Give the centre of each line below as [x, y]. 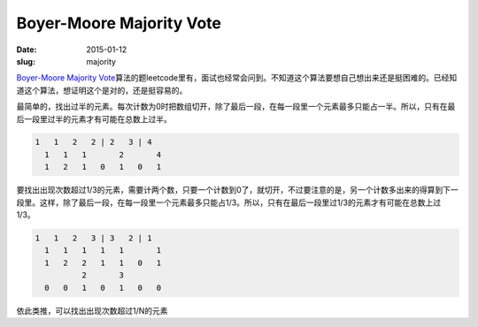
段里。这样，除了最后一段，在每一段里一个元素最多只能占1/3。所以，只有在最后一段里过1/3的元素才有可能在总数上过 [229, 202]
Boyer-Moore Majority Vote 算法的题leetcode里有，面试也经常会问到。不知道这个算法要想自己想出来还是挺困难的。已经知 [237, 78]
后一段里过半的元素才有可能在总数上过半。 [94, 118]
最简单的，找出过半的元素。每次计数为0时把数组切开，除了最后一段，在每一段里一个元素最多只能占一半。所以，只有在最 [236, 107]
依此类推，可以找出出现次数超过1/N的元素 [92, 310]
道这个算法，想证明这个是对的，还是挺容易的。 [102, 90]
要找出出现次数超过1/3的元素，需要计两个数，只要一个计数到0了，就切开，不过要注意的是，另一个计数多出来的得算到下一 [238, 190]
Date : [27, 49]
